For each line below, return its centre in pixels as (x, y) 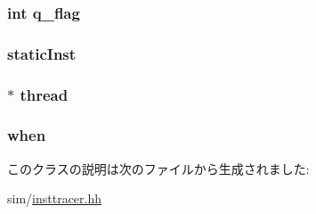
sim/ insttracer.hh (55, 198)
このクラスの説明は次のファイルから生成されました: (158, 168)
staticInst (42, 53)
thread (44, 94)
